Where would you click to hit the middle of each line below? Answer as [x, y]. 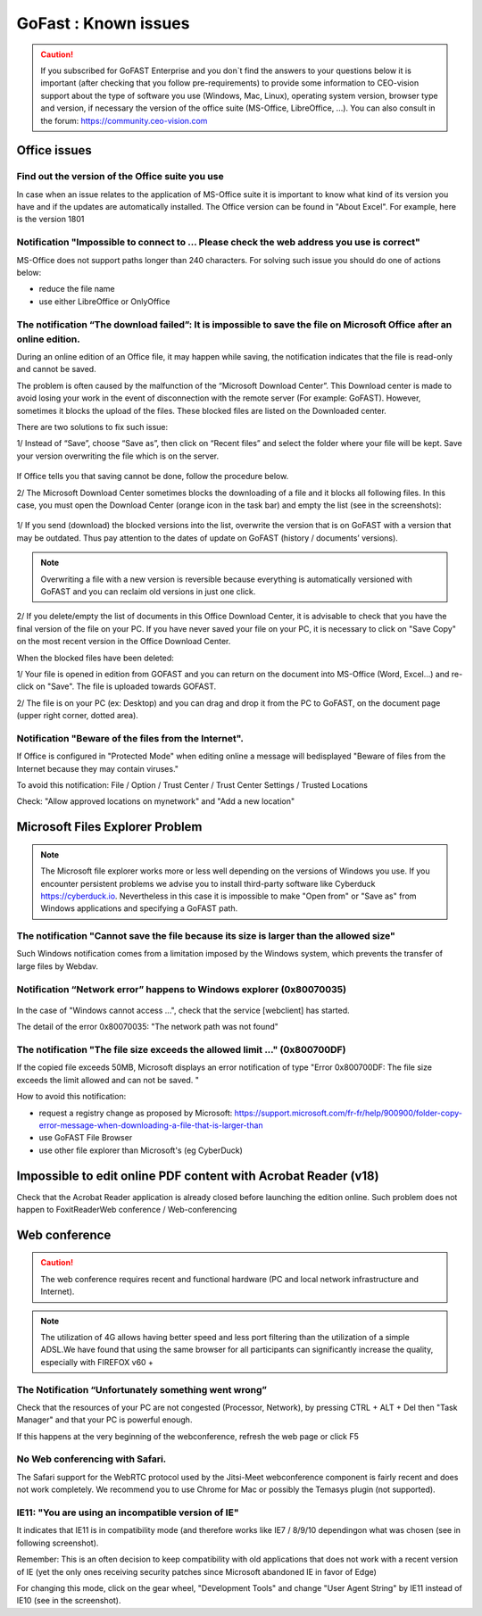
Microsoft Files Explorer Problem [109, 827]
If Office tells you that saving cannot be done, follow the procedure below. [153, 477]
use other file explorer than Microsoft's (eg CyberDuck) [141, 1150]
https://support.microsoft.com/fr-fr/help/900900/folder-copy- [349, 1113]
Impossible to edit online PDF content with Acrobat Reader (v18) [198, 1176]
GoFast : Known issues [103, 23]
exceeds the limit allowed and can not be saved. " [108, 1080]
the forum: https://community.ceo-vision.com [124, 120]
